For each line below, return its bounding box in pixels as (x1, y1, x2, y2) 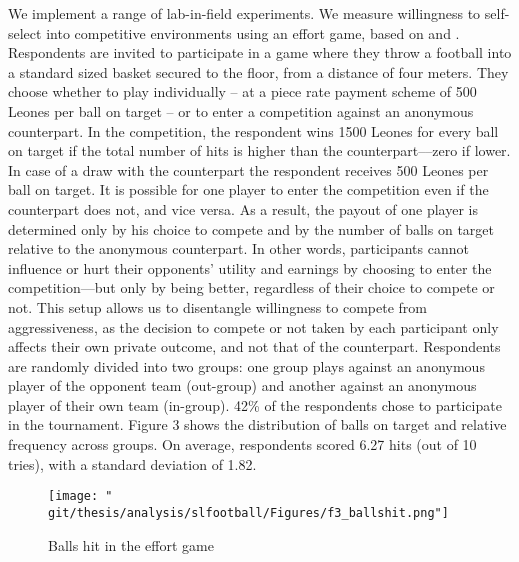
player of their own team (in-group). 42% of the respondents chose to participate (8, 394, 502, 415)
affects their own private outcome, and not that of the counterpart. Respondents (8, 336, 501, 357)
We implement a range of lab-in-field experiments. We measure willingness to (8, 3, 481, 23)
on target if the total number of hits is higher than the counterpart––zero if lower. (8, 140, 511, 161)
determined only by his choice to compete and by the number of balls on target (8, 218, 494, 239)
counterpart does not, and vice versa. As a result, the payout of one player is (8, 198, 478, 219)
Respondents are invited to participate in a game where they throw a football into (8, 42, 512, 63)
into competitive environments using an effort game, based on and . (46, 22, 460, 43)
